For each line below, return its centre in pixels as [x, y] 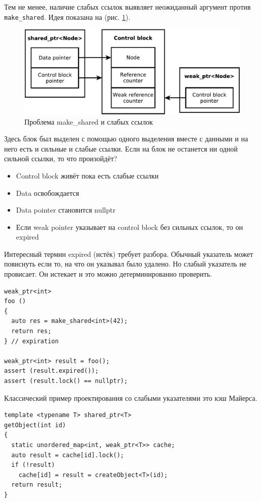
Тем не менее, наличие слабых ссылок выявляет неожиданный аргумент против [127, 7]
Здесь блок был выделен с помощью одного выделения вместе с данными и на [126, 139]
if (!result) [33, 465]
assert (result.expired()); [52, 371]
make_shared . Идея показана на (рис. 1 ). [67, 17]
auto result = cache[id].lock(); [68, 455]
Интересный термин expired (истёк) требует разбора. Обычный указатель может [129, 254]
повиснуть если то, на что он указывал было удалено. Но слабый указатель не [125, 264]
